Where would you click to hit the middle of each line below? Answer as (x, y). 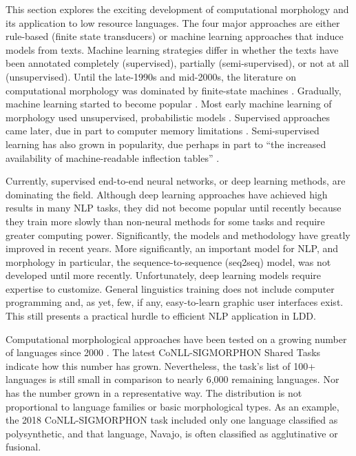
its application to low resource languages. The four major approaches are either (173, 22)
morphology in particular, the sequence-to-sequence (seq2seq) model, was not (168, 261)
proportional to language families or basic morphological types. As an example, (172, 406)
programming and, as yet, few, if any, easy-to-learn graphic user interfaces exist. (175, 302)
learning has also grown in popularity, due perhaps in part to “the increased (166, 144)
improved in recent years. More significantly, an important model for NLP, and (172, 248)
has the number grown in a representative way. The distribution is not (154, 393)
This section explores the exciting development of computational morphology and (177, 9)
